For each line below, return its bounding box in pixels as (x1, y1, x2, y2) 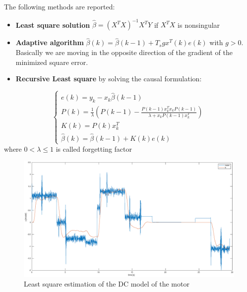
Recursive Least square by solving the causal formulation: (15, 73, 202, 84)
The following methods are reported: (4, 1, 115, 11)
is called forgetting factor (56, 143, 132, 154)
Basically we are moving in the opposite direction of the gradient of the (15, 47, 233, 57)
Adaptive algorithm (15, 37, 84, 48)
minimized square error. (15, 57, 88, 67)
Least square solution (15, 19, 90, 30)
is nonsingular (178, 19, 220, 30)
